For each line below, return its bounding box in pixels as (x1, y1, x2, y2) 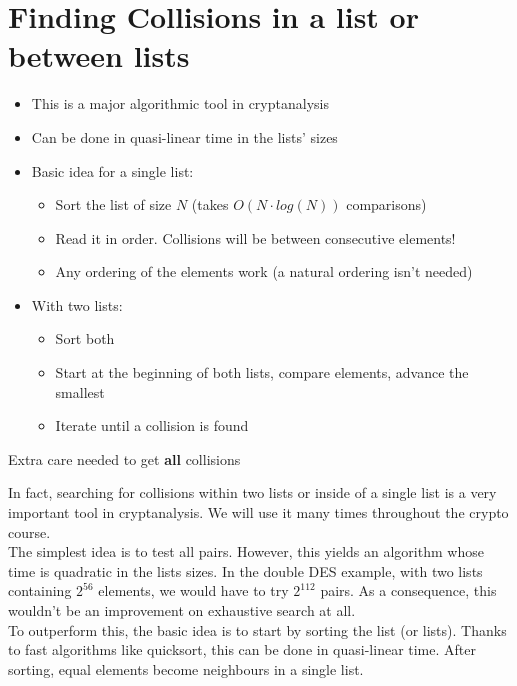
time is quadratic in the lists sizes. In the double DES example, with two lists (8, 560, 483, 581)
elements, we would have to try (98, 580, 289, 601)
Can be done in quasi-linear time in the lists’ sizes (31, 126, 338, 147)
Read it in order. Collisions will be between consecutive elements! (55, 227, 456, 248)
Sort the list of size (55, 194, 172, 215)
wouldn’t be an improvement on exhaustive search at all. (8, 600, 356, 620)
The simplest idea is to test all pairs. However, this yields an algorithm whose (8, 541, 484, 562)
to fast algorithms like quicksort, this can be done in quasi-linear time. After (8, 639, 476, 660)
